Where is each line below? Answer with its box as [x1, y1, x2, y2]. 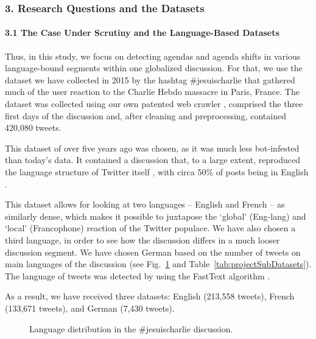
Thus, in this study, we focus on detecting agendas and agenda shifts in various [5, 49, 301, 62]
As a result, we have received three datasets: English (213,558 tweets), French [5, 290, 295, 302]
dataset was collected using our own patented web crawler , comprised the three [5, 97, 303, 110]
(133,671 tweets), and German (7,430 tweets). [5, 301, 175, 314]
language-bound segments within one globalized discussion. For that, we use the [5, 61, 303, 74]
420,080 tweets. [5, 121, 61, 134]
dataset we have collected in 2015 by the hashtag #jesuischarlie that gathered [5, 73, 295, 86]
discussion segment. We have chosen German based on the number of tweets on [5, 245, 301, 258]
